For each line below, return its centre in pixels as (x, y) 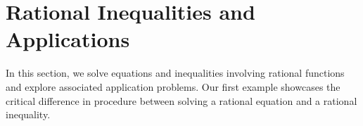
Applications (68, 39)
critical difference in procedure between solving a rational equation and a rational (181, 100)
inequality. (28, 114)
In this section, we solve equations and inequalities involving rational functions (175, 73)
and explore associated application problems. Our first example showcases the (173, 86)
